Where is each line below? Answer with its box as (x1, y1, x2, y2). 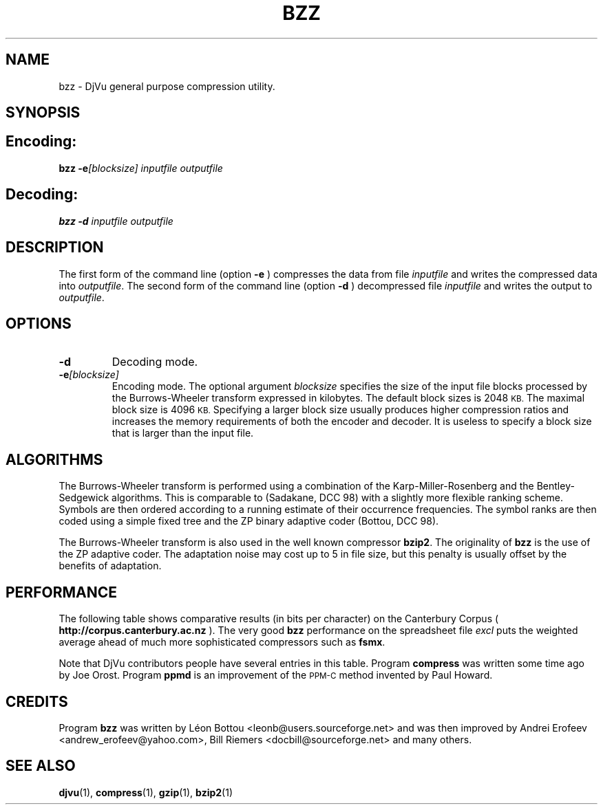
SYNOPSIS (6, 104, 81, 122)
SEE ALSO (6, 757, 76, 775)
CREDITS (6, 692, 68, 710)
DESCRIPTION (6, 239, 104, 256)
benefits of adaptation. (59, 560, 162, 572)
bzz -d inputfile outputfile (59, 215, 173, 227)
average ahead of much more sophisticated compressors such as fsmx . (59, 636, 385, 648)
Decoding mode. (112, 355, 198, 369)
